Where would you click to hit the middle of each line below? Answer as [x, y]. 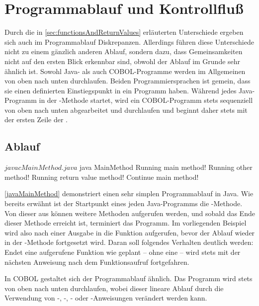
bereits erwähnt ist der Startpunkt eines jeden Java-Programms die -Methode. [124, 203]
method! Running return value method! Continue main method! [102, 177]
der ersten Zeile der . [36, 119]
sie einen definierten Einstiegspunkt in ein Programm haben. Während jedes [121, 90]
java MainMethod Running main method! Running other [166, 167]
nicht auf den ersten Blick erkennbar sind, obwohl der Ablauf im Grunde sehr [123, 61]
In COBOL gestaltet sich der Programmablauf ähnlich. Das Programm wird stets [129, 278]
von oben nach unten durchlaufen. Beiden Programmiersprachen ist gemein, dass [128, 81]
